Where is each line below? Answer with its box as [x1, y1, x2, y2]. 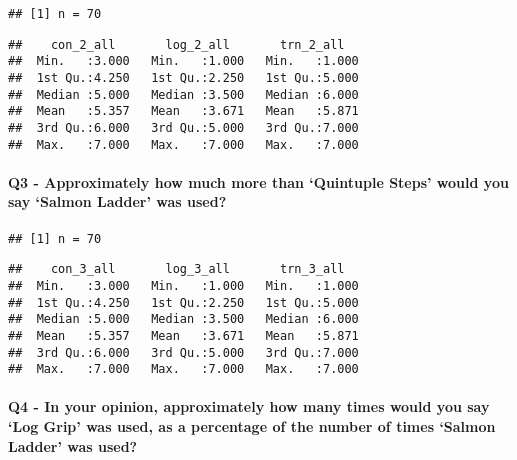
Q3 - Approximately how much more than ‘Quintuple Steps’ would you [8, 171, 509, 192]
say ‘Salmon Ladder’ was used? [8, 191, 227, 212]
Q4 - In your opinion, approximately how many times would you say [8, 396, 490, 417]
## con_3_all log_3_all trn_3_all [8, 262, 345, 277]
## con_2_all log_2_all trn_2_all [8, 37, 345, 52]
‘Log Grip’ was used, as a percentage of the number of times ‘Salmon [8, 416, 496, 437]
